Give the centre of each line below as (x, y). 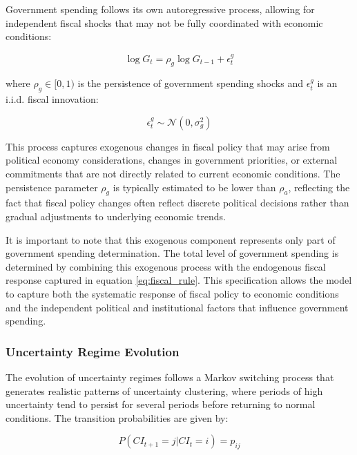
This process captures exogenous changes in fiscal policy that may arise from (168, 146)
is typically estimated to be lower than (194, 187)
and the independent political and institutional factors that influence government (177, 307)
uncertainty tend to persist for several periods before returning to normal (161, 404)
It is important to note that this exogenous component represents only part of (171, 239)
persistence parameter (52, 187)
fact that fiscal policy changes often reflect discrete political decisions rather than (177, 203)
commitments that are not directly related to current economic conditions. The (173, 173)
